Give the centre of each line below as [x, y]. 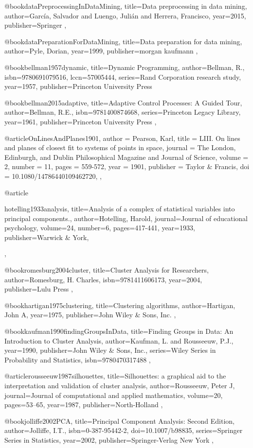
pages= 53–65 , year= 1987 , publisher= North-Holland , [84, 405]
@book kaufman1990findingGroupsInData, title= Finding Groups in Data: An [119, 331]
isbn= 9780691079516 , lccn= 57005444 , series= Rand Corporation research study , [123, 77]
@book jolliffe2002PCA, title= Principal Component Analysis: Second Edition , [120, 421]
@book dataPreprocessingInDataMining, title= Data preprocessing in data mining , [126, 6]
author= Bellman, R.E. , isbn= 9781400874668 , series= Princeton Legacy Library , [123, 112]
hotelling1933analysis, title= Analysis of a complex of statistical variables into [120, 209]
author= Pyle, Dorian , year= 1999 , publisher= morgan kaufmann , [101, 51]
